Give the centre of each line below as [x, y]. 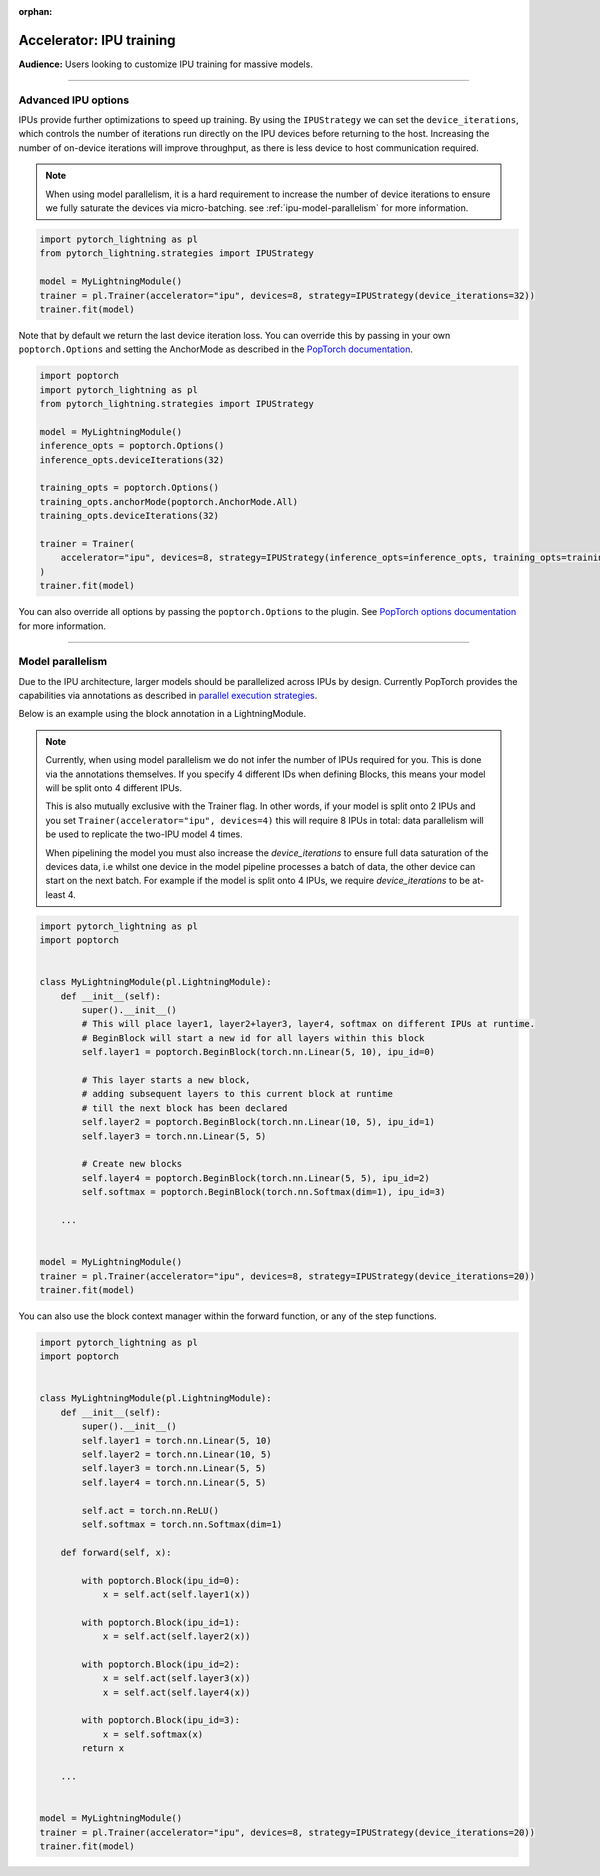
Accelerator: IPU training [97, 40]
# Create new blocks [132, 1164]
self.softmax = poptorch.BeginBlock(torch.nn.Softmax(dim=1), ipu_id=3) [263, 1192]
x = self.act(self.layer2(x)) [176, 1636]
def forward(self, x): [116, 1552]
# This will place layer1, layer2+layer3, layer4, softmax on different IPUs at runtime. [308, 1024]
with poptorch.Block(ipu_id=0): [160, 1580]
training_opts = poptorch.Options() [129, 488]
